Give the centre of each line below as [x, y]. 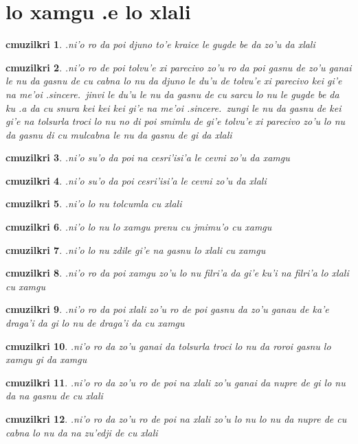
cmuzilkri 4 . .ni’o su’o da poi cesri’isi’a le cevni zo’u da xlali [136, 180]
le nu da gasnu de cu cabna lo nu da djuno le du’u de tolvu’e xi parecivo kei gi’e [174, 81]
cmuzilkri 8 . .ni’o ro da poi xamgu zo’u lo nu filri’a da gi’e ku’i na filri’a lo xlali [177, 273]
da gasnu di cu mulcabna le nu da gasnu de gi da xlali [119, 134]
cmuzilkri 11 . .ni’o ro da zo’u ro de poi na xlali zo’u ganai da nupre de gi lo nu [176, 382]
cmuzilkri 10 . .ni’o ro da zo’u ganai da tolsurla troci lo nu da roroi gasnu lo [168, 346]
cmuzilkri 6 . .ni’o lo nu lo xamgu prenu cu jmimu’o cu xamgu [139, 227]
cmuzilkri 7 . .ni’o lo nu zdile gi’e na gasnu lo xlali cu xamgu [136, 249]
